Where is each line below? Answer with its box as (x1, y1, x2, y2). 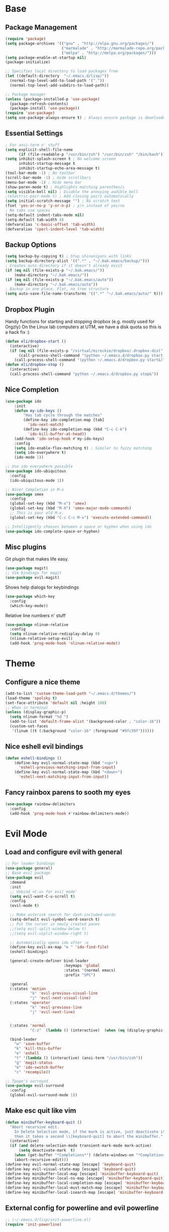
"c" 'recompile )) (14, 1069, 51, 1075)
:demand (10, 880, 26, 885)
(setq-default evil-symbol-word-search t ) (10, 917, 100, 922)
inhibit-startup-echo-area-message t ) (18, 166, 100, 171)
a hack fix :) (5, 329, 30, 335)
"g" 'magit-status (14, 1060, 53, 1065)
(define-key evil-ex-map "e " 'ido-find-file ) (10, 944, 109, 950)
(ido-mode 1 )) (14, 455, 44, 460)
